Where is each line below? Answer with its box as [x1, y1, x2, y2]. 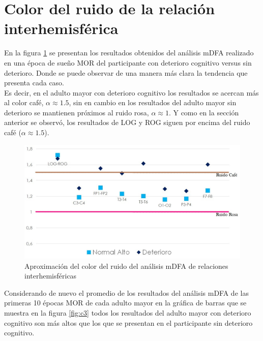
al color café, [4, 97, 44, 108]
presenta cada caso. [4, 77, 65, 88]
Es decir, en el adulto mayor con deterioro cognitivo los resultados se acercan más [4, 87, 259, 98]
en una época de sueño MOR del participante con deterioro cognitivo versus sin [4, 57, 252, 68]
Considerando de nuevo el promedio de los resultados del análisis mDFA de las [4, 287, 249, 298]
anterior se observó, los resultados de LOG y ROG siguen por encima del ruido [4, 117, 250, 128]
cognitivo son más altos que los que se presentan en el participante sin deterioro [4, 317, 253, 328]
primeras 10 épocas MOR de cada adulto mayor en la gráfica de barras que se [4, 297, 247, 308]
